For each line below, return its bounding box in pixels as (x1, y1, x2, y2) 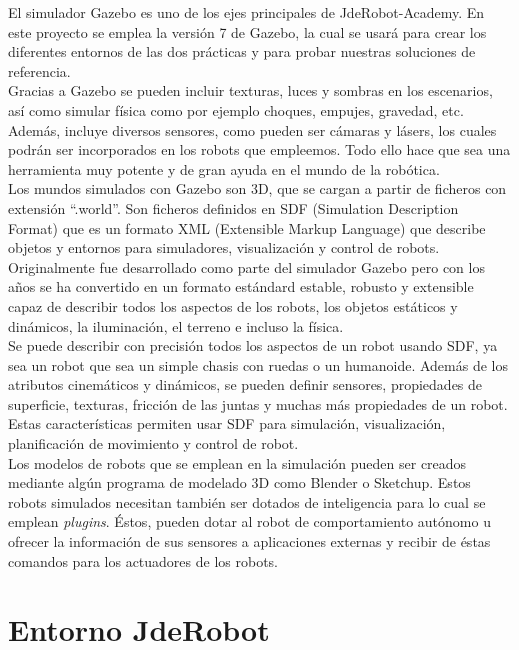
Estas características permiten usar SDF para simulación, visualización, (8, 413, 446, 434)
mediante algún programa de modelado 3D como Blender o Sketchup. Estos (8, 472, 471, 493)
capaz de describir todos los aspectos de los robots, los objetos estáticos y (8, 295, 458, 316)
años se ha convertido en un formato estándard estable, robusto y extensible (8, 276, 474, 297)
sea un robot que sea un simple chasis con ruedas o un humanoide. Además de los (8, 354, 508, 375)
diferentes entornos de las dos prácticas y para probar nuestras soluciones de (8, 41, 476, 62)
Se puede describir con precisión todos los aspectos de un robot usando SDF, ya (8, 335, 498, 356)
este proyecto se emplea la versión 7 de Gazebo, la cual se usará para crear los (8, 21, 487, 42)
